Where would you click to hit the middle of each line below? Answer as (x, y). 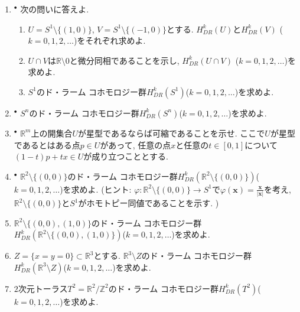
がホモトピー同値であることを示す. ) (149, 203)
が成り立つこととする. (126, 156)
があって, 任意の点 (136, 144)
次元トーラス (43, 288)
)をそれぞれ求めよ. (110, 40)
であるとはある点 (47, 144)
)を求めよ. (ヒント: (96, 189)
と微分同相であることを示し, (124, 60)
